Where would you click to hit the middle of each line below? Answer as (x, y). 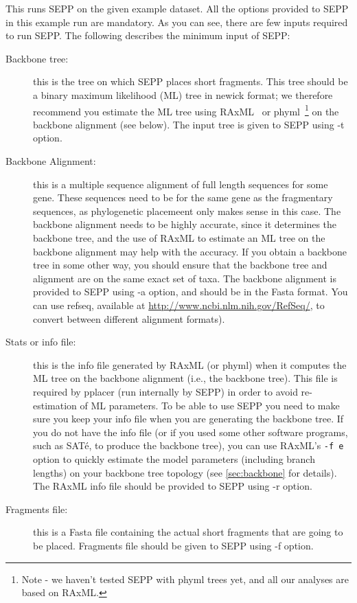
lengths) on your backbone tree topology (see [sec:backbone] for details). (185, 472)
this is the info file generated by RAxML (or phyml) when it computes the (190, 364)
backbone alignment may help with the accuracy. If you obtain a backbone (190, 251)
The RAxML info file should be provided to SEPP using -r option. (173, 486)
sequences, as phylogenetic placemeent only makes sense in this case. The (187, 211)
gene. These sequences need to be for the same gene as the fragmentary (183, 197)
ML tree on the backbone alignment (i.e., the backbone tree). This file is (185, 378)
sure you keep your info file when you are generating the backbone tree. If (188, 419)
